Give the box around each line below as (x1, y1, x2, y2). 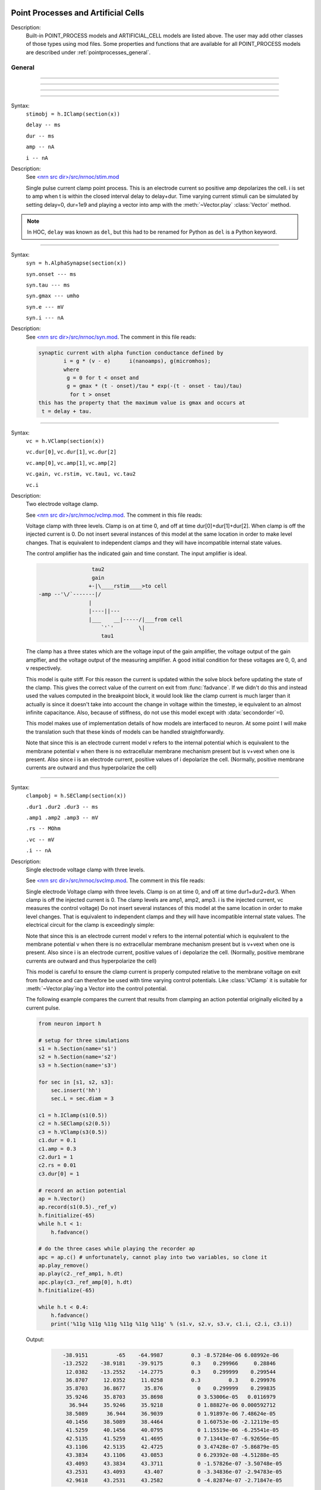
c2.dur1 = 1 (38, 1154, 74, 1160)
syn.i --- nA (26, 315, 64, 321)
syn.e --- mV (26, 303, 64, 310)
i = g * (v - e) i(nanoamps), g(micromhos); (63, 358, 211, 365)
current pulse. (26, 1004, 61, 1011)
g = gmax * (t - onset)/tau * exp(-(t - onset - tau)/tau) (66, 383, 243, 390)
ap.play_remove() (38, 1262, 89, 1269)
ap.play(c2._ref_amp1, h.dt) (38, 1270, 124, 1277)
